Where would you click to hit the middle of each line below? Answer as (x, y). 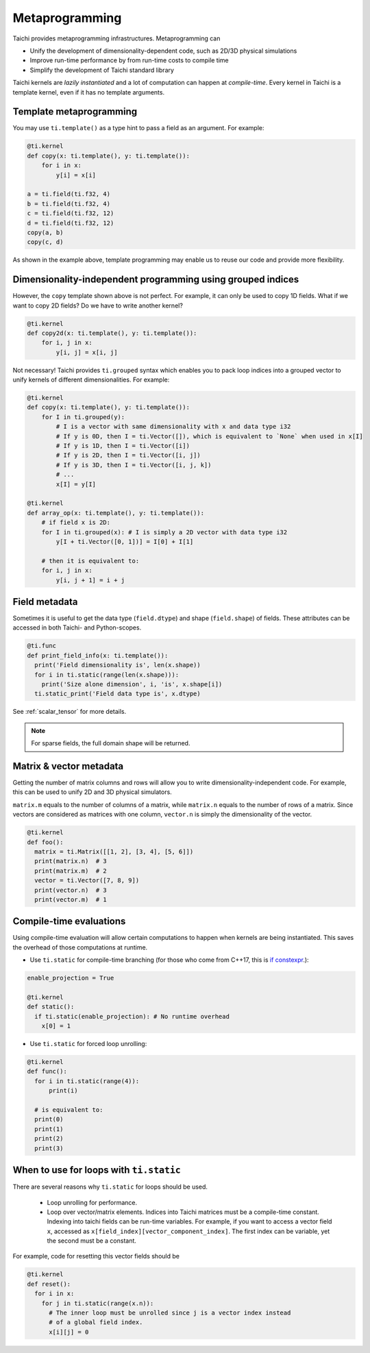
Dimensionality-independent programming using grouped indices (156, 280)
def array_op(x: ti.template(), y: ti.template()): (116, 513)
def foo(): (45, 842)
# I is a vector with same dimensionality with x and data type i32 (173, 427)
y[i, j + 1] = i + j (90, 580)
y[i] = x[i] (76, 175)
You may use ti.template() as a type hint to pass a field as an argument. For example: (138, 128)
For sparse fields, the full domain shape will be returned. (111, 743)
